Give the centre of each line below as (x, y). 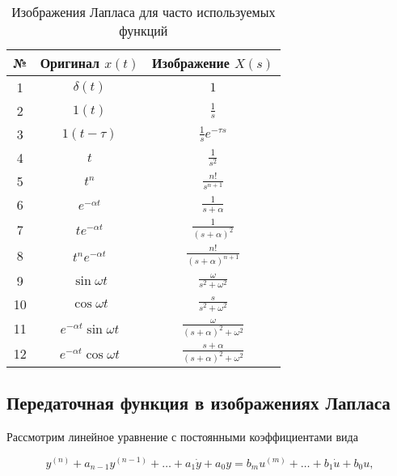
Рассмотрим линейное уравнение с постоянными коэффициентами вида (182, 436)
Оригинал (70, 63)
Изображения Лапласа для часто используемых (144, 12)
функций (144, 30)
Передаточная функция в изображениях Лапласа (198, 403)
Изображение (191, 63)
